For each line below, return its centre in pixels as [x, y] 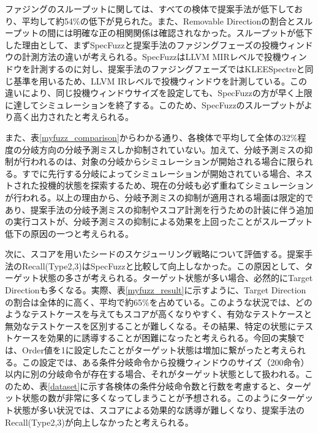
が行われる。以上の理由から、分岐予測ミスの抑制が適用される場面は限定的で [159, 197]
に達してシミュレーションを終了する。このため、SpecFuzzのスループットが [155, 104]
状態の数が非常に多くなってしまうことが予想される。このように [150, 398]
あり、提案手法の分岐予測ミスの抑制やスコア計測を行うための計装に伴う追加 [159, 209]
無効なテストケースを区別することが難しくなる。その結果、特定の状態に [151, 326]
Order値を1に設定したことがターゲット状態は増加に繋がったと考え [155, 350]
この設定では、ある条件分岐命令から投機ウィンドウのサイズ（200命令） [165, 362]
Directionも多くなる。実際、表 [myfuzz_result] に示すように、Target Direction [156, 290]
